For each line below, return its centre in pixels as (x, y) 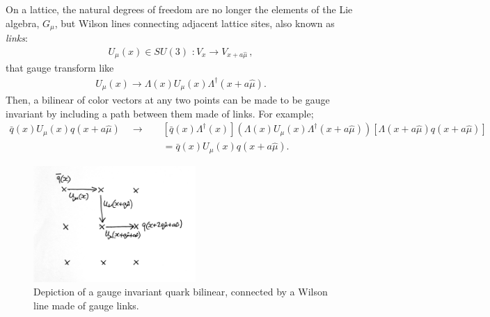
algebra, (23, 23)
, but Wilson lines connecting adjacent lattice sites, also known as (195, 23)
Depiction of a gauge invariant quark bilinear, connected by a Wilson (181, 292)
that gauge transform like (60, 68)
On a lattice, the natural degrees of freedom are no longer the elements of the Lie (179, 9)
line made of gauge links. (86, 305)
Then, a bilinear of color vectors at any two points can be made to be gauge (168, 99)
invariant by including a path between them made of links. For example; (160, 113)
